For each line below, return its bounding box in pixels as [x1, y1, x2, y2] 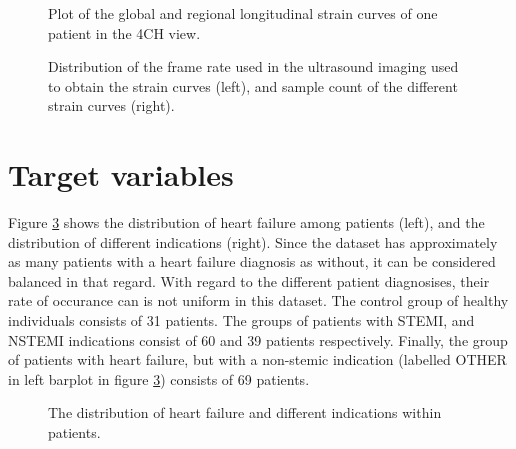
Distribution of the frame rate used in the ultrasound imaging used [48, 56, 459, 77]
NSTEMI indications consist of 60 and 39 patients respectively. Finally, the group [8, 329, 508, 350]
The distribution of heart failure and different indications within [48, 402, 442, 423]
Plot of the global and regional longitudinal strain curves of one [48, 3, 438, 23]
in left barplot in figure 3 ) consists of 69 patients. [8, 368, 310, 389]
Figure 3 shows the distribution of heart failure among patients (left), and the [8, 212, 485, 233]
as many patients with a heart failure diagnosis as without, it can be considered [8, 251, 496, 272]
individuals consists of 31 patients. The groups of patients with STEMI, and [8, 310, 475, 331]
